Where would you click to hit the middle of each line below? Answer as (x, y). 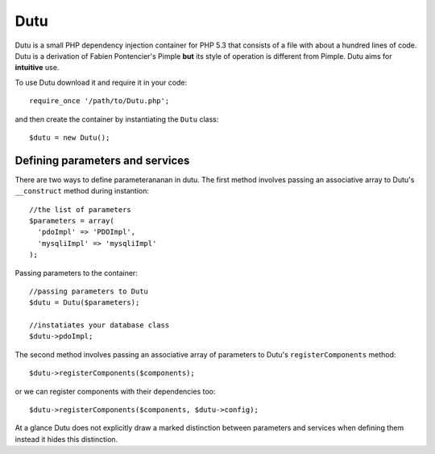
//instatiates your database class (99, 325)
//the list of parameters (81, 209)
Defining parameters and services (102, 160)
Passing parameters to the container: (77, 273)
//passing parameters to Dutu (89, 291)
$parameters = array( (72, 221)
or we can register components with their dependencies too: (115, 391)
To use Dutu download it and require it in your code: (101, 82)
